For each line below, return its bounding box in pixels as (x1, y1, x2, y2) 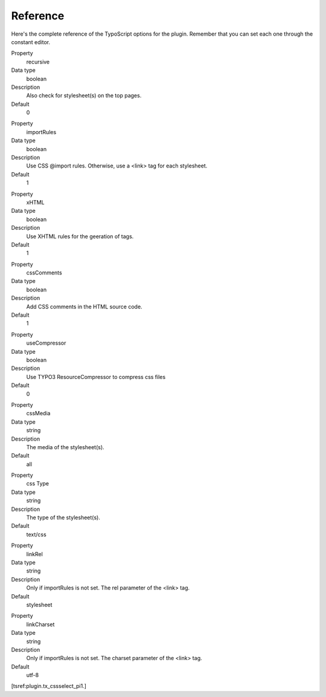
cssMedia (26, 410, 51, 417)
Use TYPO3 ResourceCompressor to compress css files (26, 373, 166, 380)
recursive (26, 58, 50, 65)
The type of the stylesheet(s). (26, 514, 101, 521)
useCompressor (26, 339, 66, 347)
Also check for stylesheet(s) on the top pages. (26, 92, 142, 99)
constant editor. (11, 38, 51, 45)
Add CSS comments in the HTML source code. (26, 303, 142, 310)
